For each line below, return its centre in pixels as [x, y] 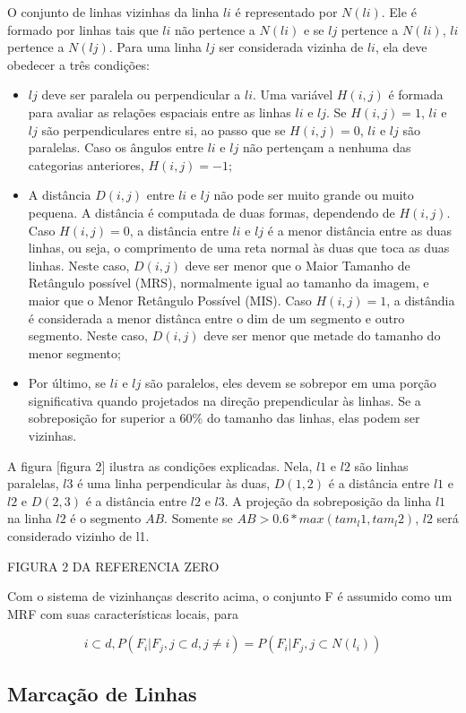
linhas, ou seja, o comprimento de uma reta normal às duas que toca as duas [239, 248]
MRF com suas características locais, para [123, 613]
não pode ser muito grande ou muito [314, 195]
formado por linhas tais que [83, 29]
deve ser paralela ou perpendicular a [141, 94]
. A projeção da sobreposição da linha [328, 500]
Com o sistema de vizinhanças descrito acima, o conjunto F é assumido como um [230, 596]
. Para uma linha [155, 47]
